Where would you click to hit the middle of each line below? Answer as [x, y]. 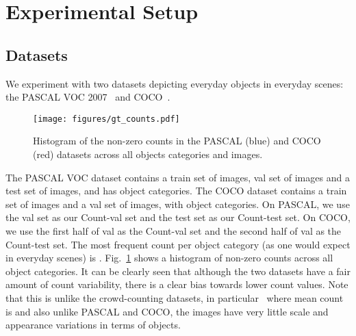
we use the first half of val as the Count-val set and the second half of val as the [174, 230]
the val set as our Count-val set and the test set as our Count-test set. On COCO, [178, 217]
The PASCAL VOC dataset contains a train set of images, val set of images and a [178, 177]
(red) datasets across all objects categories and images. [148, 154]
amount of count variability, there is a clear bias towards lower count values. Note [177, 284]
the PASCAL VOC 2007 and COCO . [88, 97]
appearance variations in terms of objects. [93, 325]
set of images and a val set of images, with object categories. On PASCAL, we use [178, 204]
